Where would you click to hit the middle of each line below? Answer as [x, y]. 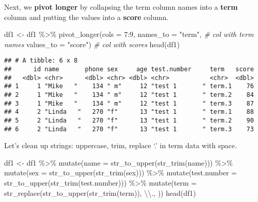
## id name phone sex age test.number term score [129, 69]
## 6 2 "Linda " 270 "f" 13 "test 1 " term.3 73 [129, 129]
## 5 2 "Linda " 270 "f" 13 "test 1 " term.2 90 [129, 120]
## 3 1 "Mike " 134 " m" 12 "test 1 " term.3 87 [129, 103]
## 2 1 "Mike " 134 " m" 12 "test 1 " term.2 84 [129, 95]
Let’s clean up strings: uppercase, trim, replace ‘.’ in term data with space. [121, 145]
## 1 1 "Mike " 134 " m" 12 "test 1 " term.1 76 [129, 86]
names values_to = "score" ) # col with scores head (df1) [92, 44]
